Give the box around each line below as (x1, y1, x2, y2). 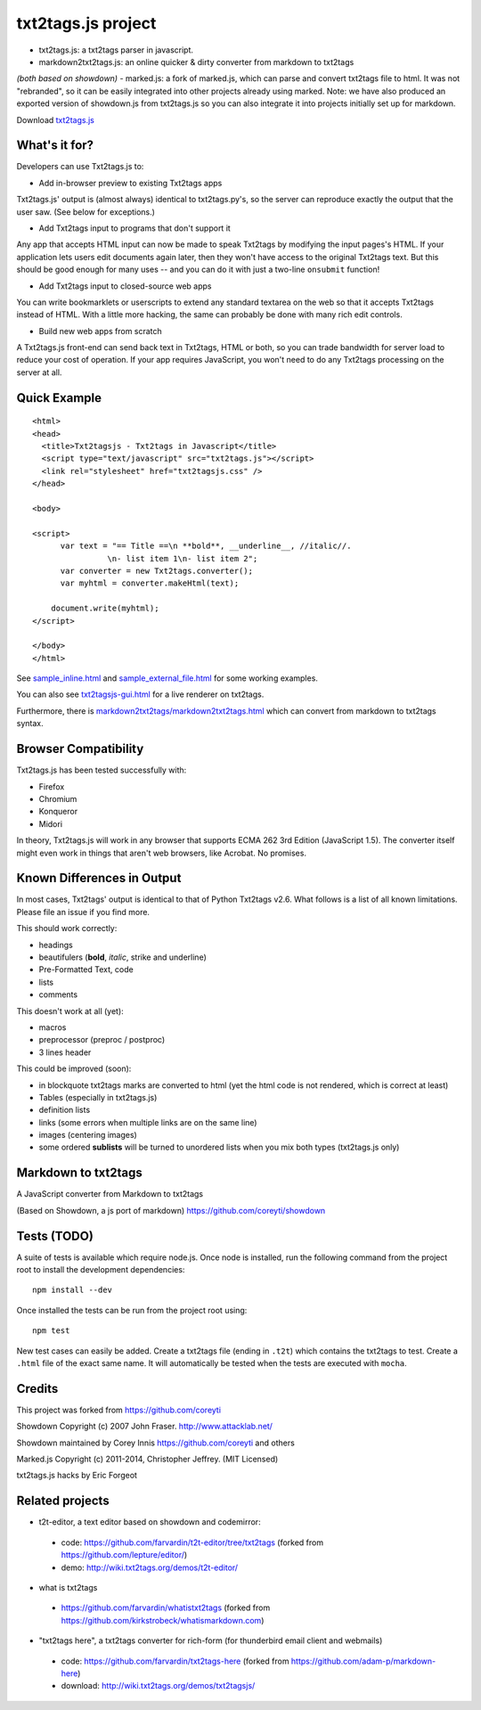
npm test (32, 1326, 70, 1336)
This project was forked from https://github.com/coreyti (16, 1404, 222, 1415)
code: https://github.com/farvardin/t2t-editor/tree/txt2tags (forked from (61, 1537, 324, 1548)
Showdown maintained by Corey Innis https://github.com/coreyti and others (16, 1437, 296, 1448)
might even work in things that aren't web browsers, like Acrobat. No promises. (16, 847, 307, 858)
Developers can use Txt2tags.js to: (16, 161, 144, 172)
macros (38, 1021, 67, 1033)
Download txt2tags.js (16, 114, 95, 125)
